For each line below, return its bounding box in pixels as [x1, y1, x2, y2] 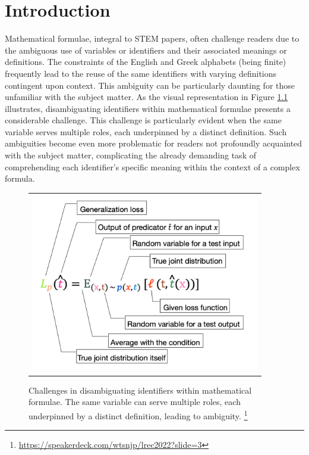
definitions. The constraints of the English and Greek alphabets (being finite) [5, 55, 286, 68]
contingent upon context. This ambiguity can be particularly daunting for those [5, 79, 295, 91]
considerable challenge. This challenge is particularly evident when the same [5, 114, 282, 126]
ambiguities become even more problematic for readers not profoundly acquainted [5, 137, 302, 149]
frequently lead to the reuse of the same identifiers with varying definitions [5, 67, 277, 79]
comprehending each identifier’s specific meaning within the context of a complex [5, 160, 300, 173]
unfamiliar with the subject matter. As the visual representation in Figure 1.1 [5, 91, 288, 103]
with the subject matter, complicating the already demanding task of [5, 149, 256, 161]
